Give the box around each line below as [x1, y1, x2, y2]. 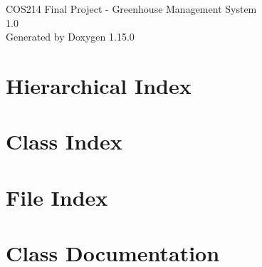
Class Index [6, 127, 122, 156]
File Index [6, 182, 108, 211]
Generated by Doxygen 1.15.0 [6, 29, 135, 44]
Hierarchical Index [6, 70, 192, 100]
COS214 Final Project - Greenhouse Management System [6, 1, 257, 16]
